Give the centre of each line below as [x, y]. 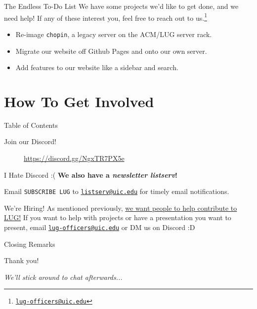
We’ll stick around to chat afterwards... [63, 277]
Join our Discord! [30, 141]
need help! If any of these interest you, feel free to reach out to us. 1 [106, 17]
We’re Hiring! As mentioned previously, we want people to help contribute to [121, 208]
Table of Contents [31, 125]
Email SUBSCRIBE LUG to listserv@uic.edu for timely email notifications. [117, 191]
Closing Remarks [30, 244]
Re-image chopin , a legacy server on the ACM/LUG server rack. [114, 34]
